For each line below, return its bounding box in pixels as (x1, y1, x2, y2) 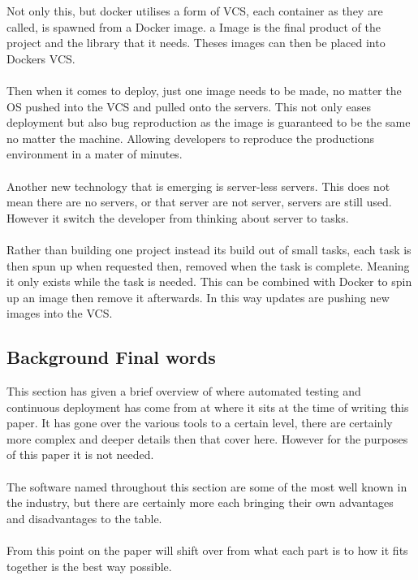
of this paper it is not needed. (6, 446, 154, 463)
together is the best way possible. (6, 557, 172, 574)
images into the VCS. (6, 305, 113, 322)
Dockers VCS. (6, 50, 75, 67)
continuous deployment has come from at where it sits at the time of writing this (6, 398, 409, 415)
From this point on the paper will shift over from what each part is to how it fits (6, 542, 408, 559)
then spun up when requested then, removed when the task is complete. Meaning (6, 257, 410, 274)
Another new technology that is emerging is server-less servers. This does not (6, 177, 390, 194)
